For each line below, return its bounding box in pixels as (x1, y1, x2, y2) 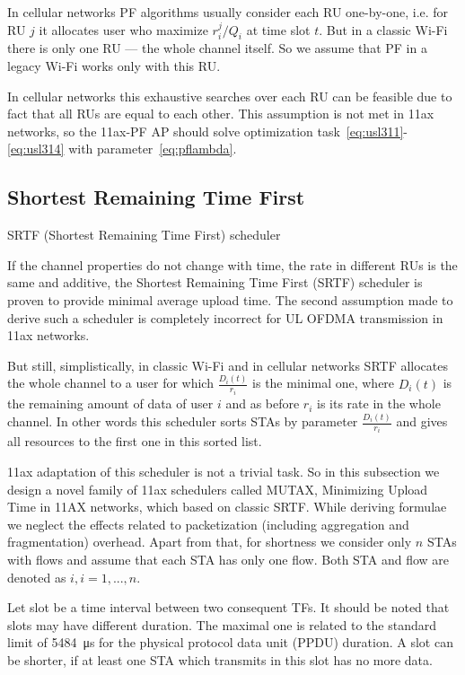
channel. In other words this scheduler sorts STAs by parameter (7, 412, 358, 430)
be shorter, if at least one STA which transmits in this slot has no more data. (7, 651, 433, 669)
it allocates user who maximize (39, 20, 208, 39)
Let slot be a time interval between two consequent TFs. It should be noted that (7, 598, 450, 617)
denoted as (7, 567, 66, 586)
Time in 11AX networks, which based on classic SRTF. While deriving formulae (7, 497, 447, 516)
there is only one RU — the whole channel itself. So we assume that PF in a (7, 39, 427, 57)
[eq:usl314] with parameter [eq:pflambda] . (7, 139, 237, 158)
